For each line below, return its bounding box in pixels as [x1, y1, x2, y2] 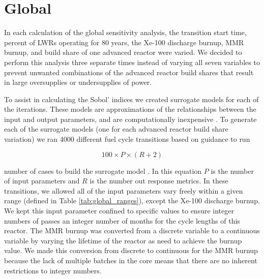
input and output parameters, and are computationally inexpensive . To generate [4, 113, 257, 124]
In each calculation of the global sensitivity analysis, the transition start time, [4, 27, 247, 38]
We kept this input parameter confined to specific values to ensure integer [4, 205, 234, 216]
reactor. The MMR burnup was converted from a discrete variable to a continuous [4, 225, 260, 236]
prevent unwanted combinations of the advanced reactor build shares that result [4, 67, 254, 77]
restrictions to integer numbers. [4, 265, 102, 275]
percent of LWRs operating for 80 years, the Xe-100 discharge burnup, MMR [4, 37, 244, 47]
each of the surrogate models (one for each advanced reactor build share [4, 123, 228, 134]
